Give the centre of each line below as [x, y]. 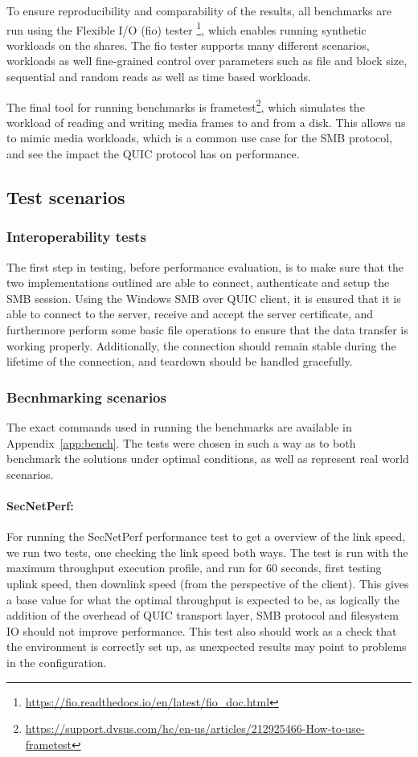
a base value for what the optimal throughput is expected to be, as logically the [203, 599]
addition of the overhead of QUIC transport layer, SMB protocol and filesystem [203, 615]
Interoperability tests [76, 237]
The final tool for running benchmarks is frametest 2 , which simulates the [186, 105]
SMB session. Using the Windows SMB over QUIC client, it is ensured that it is [204, 298]
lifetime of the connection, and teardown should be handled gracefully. [180, 361]
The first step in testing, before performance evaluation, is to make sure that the [205, 266]
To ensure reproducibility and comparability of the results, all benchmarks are [199, 10]
